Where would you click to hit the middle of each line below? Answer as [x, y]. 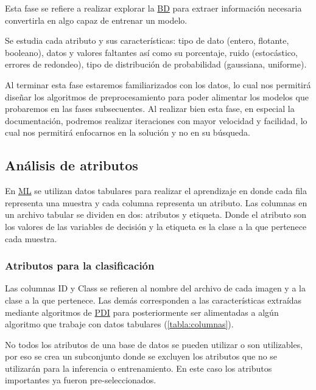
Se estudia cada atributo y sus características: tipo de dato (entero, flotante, [147, 40]
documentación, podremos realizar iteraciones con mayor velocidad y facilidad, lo [156, 120]
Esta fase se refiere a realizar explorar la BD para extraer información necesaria [153, 8]
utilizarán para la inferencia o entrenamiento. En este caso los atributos [139, 368]
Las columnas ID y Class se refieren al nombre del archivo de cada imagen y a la [155, 288]
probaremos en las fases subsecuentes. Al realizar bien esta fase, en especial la [150, 109]
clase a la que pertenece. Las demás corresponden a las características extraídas [153, 300]
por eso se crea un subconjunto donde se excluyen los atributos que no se [141, 356]
